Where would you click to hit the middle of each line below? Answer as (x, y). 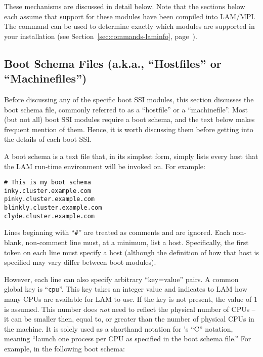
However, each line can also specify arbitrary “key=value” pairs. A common (121, 279)
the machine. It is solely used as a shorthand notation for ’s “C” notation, (119, 328)
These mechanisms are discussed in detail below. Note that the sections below (125, 6)
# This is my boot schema (48, 183)
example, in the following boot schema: (64, 349)
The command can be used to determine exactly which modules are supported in (129, 26)
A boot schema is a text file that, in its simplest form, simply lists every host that (131, 156)
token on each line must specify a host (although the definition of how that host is (131, 252)
